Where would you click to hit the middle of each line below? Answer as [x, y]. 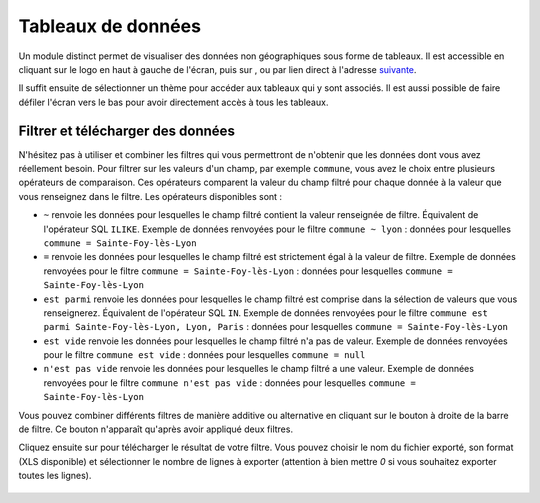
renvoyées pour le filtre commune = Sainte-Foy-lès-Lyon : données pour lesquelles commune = [248, 271]
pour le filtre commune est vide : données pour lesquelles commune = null [204, 355]
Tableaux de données [110, 26]
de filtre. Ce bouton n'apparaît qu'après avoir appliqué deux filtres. [156, 429]
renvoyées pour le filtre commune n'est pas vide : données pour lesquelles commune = [230, 382]
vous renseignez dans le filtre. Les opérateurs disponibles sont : [150, 196]
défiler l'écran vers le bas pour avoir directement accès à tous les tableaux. [173, 102]
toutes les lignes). [55, 476]
